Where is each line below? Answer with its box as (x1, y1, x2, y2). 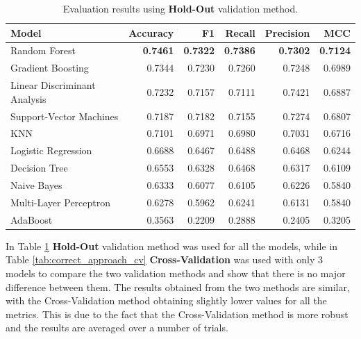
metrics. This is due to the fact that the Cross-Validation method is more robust (6, 306, 349, 321)
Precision (265, 25, 310, 40)
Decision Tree (10, 160, 68, 175)
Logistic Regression (10, 143, 92, 158)
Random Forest (10, 43, 76, 58)
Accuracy (128, 25, 174, 40)
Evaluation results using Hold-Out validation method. (62, 1, 299, 15)
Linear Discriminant (10, 78, 96, 92)
